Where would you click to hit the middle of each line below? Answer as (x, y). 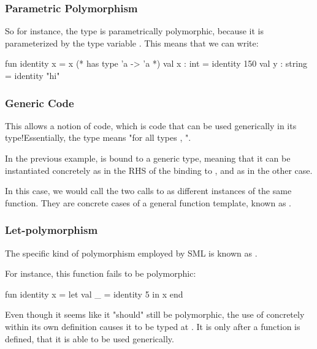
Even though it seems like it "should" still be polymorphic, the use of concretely (155, 314)
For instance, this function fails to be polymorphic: (101, 273)
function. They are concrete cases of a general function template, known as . (148, 202)
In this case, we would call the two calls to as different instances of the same (148, 191)
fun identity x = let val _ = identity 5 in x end (94, 294)
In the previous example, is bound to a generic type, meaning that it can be (148, 158)
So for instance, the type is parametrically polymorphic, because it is (135, 31)
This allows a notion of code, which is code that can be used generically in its (151, 125)
